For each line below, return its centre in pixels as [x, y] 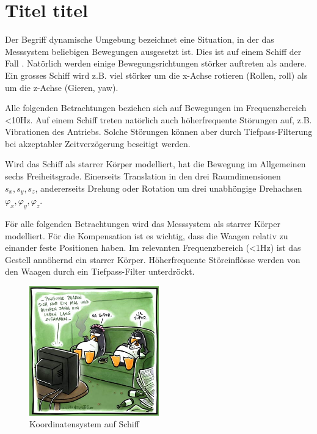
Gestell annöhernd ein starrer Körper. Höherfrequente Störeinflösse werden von [153, 259]
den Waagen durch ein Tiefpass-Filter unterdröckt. [100, 271]
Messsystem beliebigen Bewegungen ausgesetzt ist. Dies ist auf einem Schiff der [153, 51]
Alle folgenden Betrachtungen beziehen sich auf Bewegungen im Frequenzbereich [156, 108]
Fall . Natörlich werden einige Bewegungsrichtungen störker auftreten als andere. [156, 63]
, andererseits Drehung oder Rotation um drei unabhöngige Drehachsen [169, 188]
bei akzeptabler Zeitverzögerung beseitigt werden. [98, 143]
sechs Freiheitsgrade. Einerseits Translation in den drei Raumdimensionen [143, 176]
